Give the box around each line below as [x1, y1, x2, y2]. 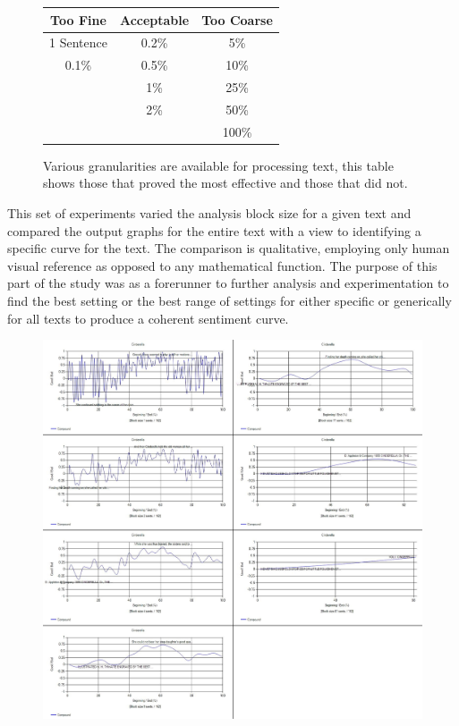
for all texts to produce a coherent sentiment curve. [7, 308, 289, 327]
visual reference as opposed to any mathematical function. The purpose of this [7, 256, 438, 274]
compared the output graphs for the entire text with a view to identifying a [7, 221, 421, 240]
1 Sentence [49, 33, 107, 52]
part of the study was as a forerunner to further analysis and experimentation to [7, 274, 449, 292]
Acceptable [119, 10, 190, 29]
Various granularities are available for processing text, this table [43, 156, 394, 174]
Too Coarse [201, 10, 273, 29]
